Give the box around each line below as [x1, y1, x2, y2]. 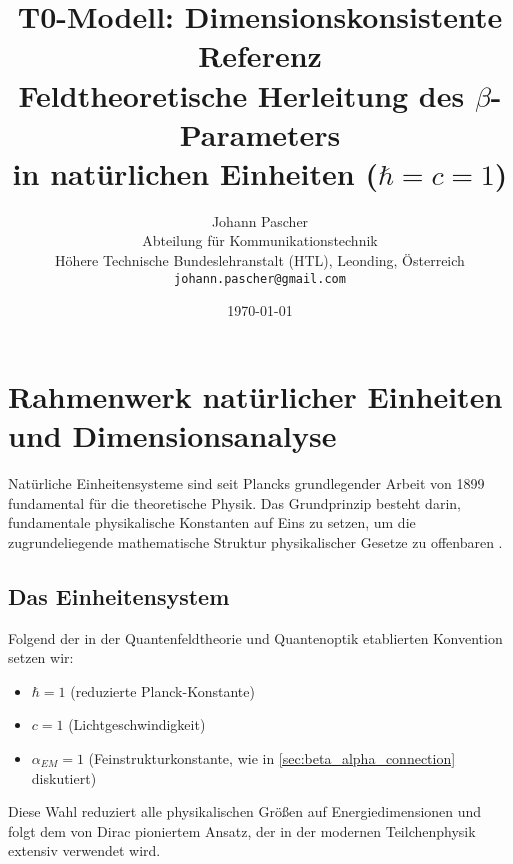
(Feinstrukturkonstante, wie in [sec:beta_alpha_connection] [88, 747, 456, 768]
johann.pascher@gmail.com [174, 271, 346, 286]
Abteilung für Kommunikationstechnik [142, 230, 378, 251]
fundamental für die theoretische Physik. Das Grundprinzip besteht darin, [8, 492, 461, 513]
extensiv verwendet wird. [8, 840, 161, 861]
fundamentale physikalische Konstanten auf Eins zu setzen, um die [8, 512, 416, 533]
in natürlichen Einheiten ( [12, 152, 378, 193]
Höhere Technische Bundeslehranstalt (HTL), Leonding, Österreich [55, 250, 465, 271]
